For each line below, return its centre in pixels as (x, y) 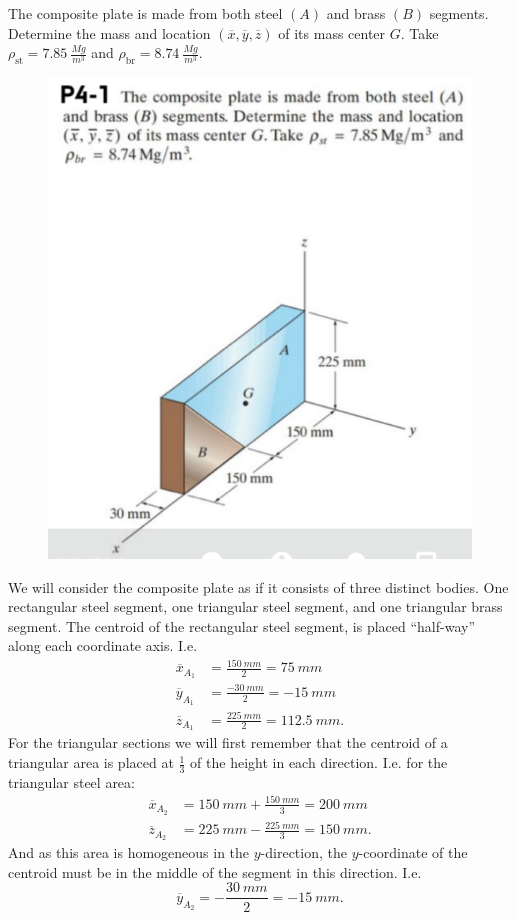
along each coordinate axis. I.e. (103, 645)
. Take (419, 32)
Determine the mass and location (109, 32)
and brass (356, 13)
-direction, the (303, 852)
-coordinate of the (413, 852)
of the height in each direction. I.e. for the (319, 762)
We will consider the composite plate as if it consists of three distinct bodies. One (258, 586)
